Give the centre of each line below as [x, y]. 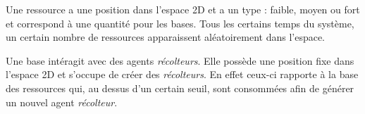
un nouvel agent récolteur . [62, 102]
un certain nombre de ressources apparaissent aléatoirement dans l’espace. [166, 37]
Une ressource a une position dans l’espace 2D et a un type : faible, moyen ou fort [183, 9]
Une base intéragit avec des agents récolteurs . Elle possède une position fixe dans [180, 60]
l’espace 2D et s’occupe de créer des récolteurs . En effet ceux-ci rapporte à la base [182, 74]
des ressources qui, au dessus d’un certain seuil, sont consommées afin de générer [180, 88]
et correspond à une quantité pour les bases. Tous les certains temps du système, [180, 23]
